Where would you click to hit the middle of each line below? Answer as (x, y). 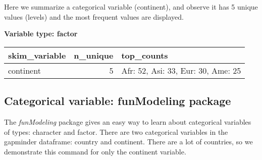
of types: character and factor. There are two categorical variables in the (116, 131)
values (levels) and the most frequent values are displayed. (94, 16)
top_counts (145, 55)
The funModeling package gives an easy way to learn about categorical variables (128, 121)
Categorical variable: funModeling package (118, 101)
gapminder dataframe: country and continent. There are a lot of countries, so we (128, 142)
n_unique (94, 55)
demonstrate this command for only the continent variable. (95, 151)
